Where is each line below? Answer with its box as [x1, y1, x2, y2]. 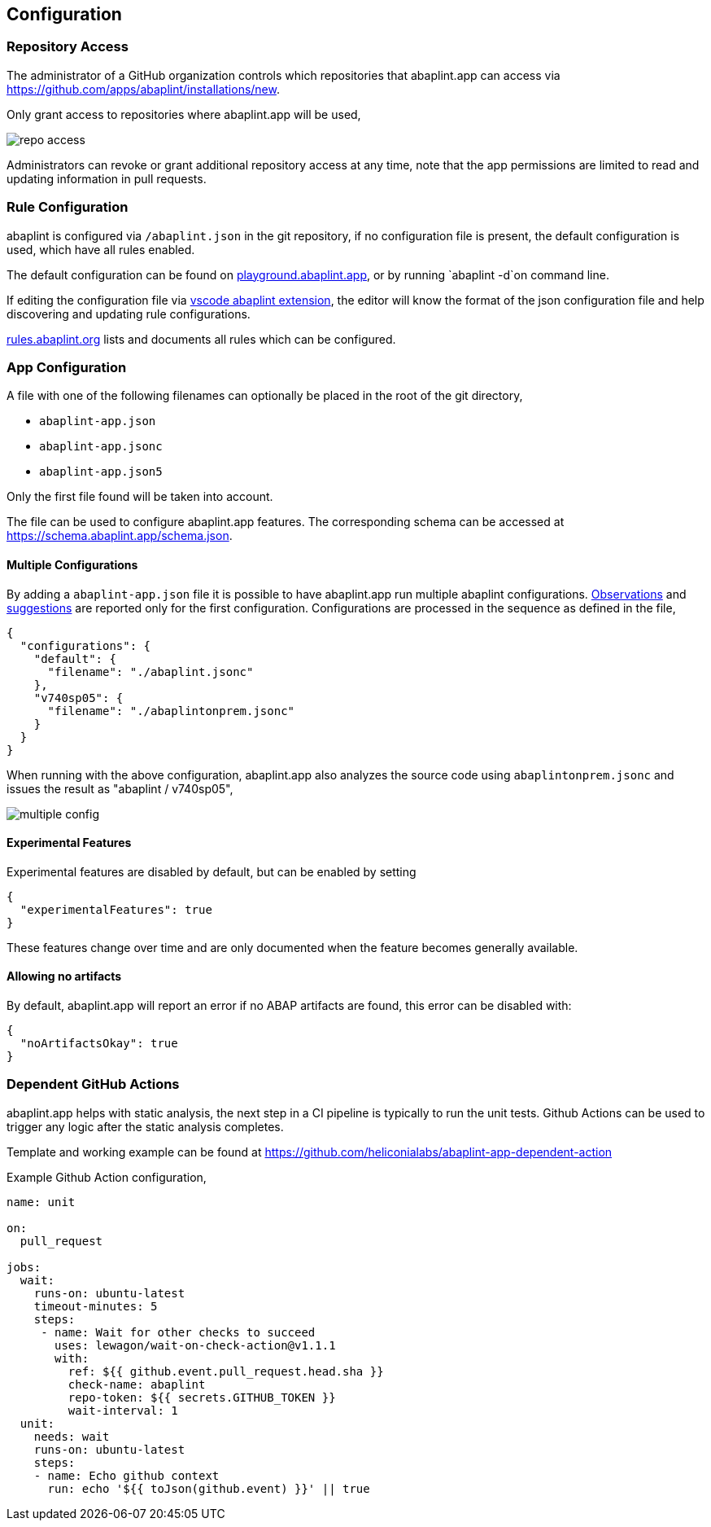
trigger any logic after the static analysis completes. [7, 1119, 284, 1134]
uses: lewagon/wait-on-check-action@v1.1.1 [55, 1338, 336, 1352]
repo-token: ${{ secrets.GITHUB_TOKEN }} [68, 1390, 336, 1404]
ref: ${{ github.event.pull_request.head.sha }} [68, 1364, 384, 1378]
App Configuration [7, 358, 127, 375]
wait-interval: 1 [68, 1403, 178, 1417]
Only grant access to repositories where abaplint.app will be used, [7, 107, 361, 121]
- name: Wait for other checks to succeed [41, 1325, 316, 1339]
